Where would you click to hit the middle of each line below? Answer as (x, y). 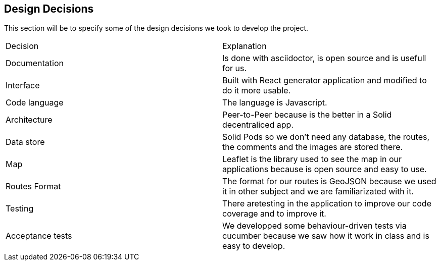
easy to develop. (254, 246)
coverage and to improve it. (274, 214)
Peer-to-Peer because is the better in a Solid (307, 115)
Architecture (29, 120)
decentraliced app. (258, 125)
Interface (23, 86)
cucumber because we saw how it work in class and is (326, 236)
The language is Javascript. (275, 103)
